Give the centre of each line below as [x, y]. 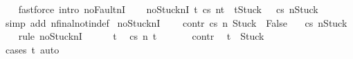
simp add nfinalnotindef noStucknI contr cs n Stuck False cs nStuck [176, 22]
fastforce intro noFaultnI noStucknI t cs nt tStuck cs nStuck [168, 9]
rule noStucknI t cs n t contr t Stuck [141, 36]
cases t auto [32, 49]
